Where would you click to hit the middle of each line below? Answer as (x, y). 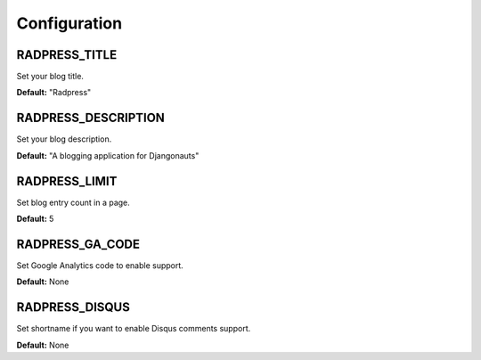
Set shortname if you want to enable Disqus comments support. (134, 329)
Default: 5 (35, 219)
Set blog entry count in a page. (73, 202)
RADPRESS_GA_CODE (78, 244)
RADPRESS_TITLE (67, 55)
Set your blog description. (64, 139)
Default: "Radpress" (54, 93)
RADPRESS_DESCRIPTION (90, 118)
